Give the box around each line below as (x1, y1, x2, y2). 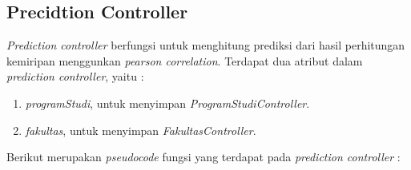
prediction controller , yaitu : (6, 68, 144, 85)
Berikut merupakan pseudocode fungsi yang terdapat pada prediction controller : (6, 148, 401, 165)
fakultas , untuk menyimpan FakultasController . (25, 121, 256, 138)
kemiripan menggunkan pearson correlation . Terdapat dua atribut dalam (6, 52, 363, 69)
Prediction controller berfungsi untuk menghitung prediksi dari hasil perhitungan (6, 37, 405, 53)
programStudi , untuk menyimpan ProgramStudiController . (25, 94, 310, 111)
